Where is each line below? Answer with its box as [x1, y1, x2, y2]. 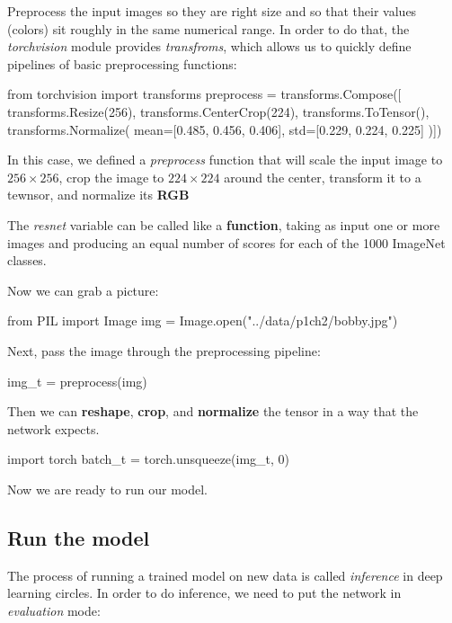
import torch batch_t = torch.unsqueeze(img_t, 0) [7, 449, 290, 468]
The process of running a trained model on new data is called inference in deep [7, 565, 443, 584]
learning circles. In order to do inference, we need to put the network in [7, 583, 402, 602]
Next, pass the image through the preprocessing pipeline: [7, 341, 321, 360]
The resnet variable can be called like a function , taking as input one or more [7, 215, 440, 234]
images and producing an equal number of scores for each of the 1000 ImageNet [7, 233, 446, 252]
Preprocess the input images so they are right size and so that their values [7, 2, 417, 20]
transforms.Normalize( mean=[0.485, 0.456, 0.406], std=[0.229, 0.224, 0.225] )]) [7, 120, 442, 138]
